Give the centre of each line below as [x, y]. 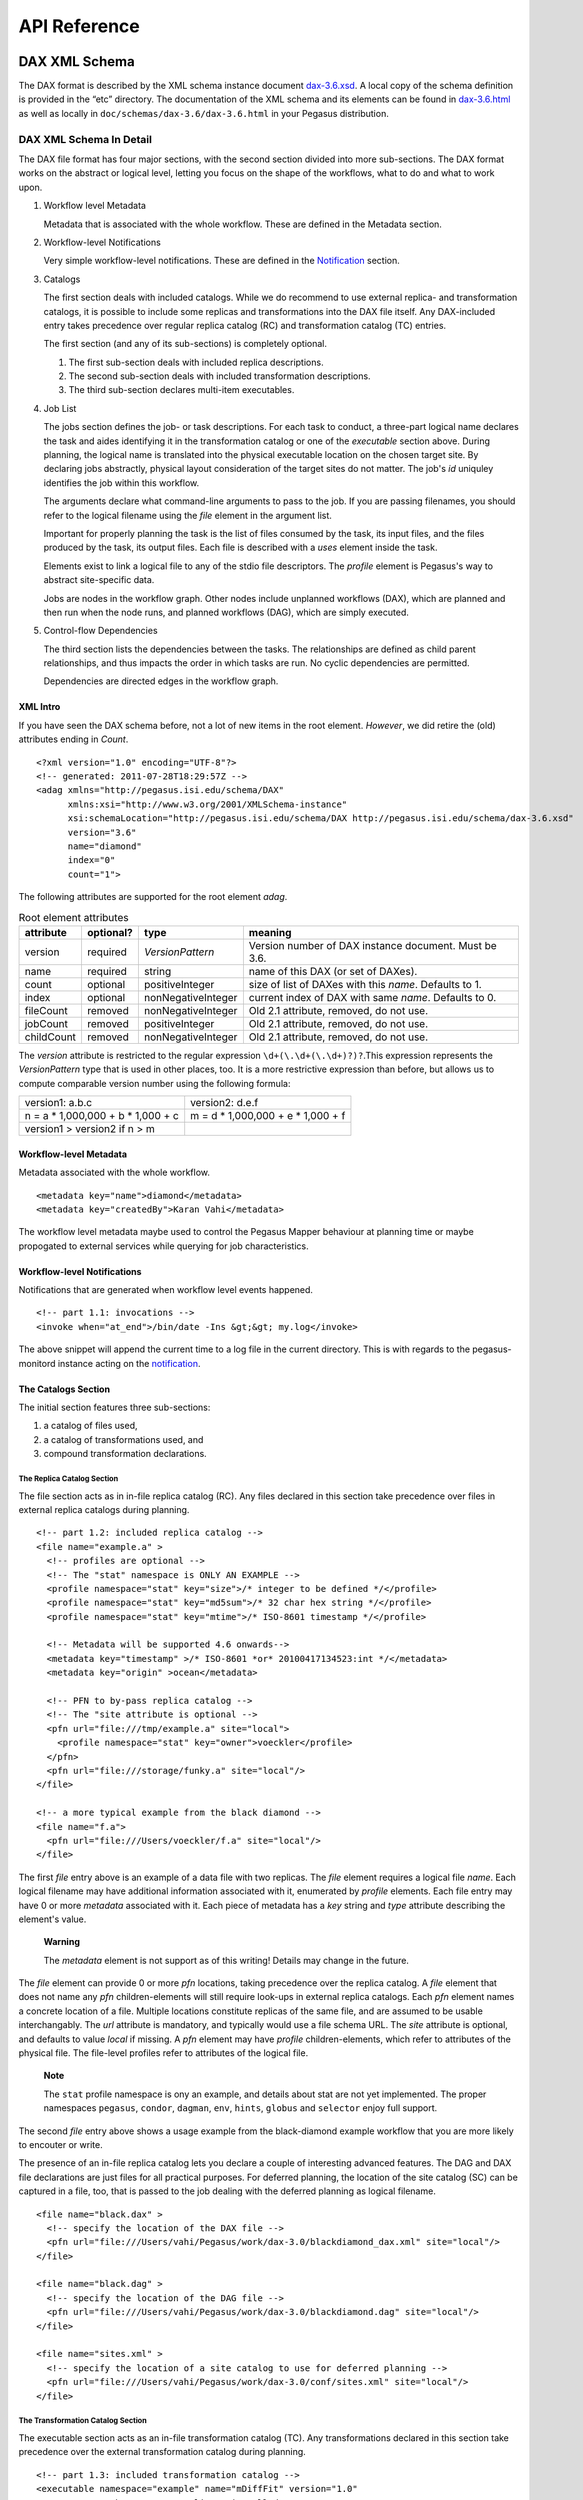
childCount [50, 1037]
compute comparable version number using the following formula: [154, 1083]
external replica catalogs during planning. [104, 1509]
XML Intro [39, 707]
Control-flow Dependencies [101, 631]
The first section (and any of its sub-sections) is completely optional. [185, 344]
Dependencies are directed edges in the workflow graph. [161, 681]
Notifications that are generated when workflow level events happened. [166, 1290]
